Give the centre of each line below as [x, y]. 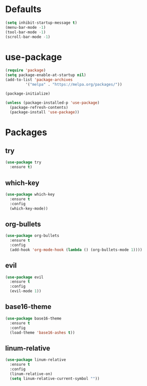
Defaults [23, 9]
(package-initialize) [28, 93]
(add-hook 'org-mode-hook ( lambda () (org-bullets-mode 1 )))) [76, 250]
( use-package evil [24, 277]
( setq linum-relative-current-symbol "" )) [55, 378]
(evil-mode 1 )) [26, 291]
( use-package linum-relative [36, 360]
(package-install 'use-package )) [45, 112]
